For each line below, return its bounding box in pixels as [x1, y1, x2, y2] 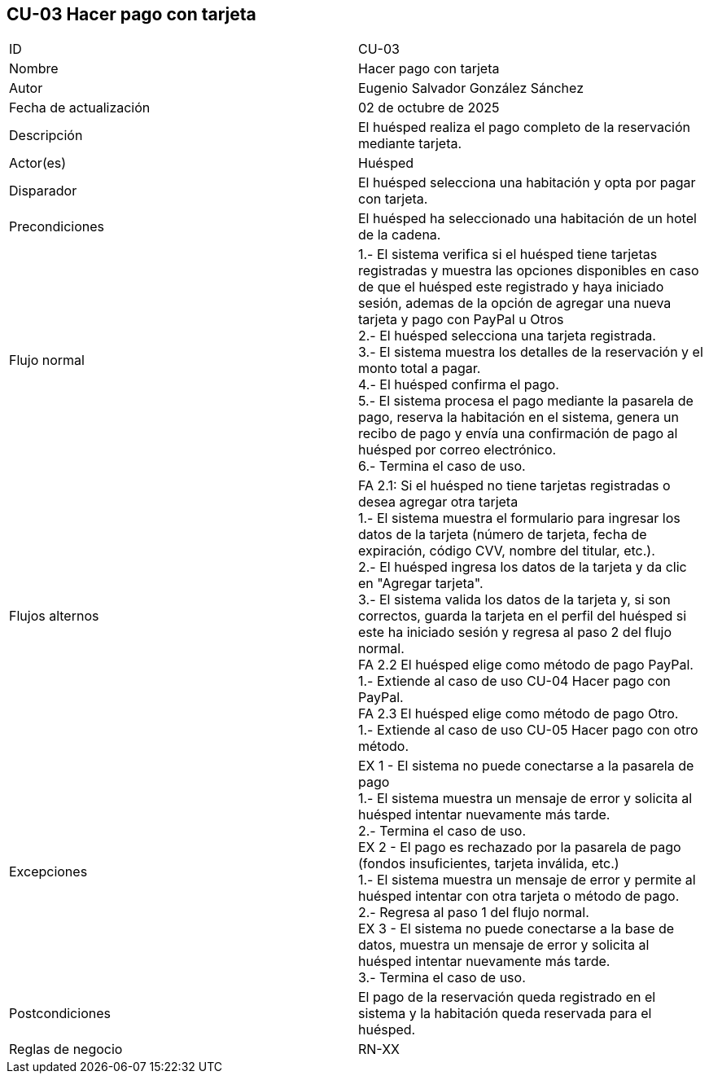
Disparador [9, 182, 77, 200]
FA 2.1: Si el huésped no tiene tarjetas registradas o [358, 477, 671, 494]
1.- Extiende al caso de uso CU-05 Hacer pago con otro [358, 722, 698, 739]
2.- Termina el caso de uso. [358, 823, 526, 840]
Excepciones [9, 863, 88, 880]
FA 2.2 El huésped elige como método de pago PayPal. [358, 656, 694, 674]
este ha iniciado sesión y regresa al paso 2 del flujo [358, 624, 672, 641]
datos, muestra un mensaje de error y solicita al [358, 937, 650, 954]
